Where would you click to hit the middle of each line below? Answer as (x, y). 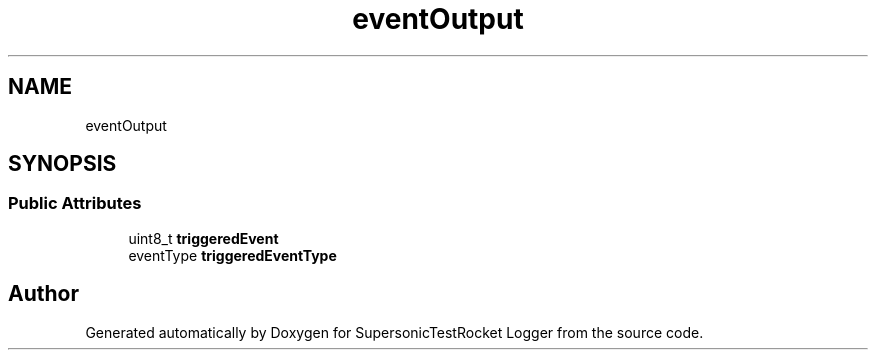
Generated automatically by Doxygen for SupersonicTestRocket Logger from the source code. (394, 332)
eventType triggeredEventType (232, 255)
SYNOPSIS (62, 164)
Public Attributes (75, 203)
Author (43, 294)
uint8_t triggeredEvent (203, 238)
